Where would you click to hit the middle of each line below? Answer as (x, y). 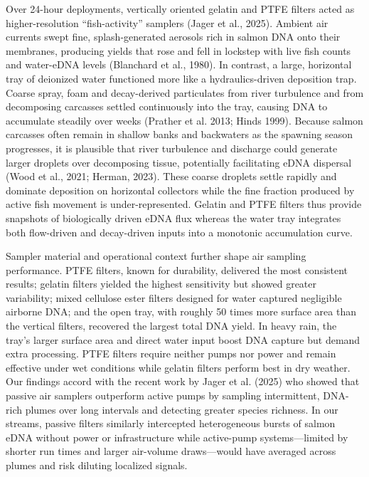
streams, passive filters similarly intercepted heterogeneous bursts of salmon (171, 423)
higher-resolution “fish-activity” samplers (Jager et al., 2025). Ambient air (167, 22)
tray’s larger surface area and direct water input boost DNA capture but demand (183, 339)
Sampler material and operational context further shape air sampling (156, 256)
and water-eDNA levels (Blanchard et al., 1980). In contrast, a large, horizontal (179, 64)
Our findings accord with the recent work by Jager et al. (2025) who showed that (183, 381)
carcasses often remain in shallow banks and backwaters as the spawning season (180, 134)
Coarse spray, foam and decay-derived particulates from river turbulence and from (185, 92)
